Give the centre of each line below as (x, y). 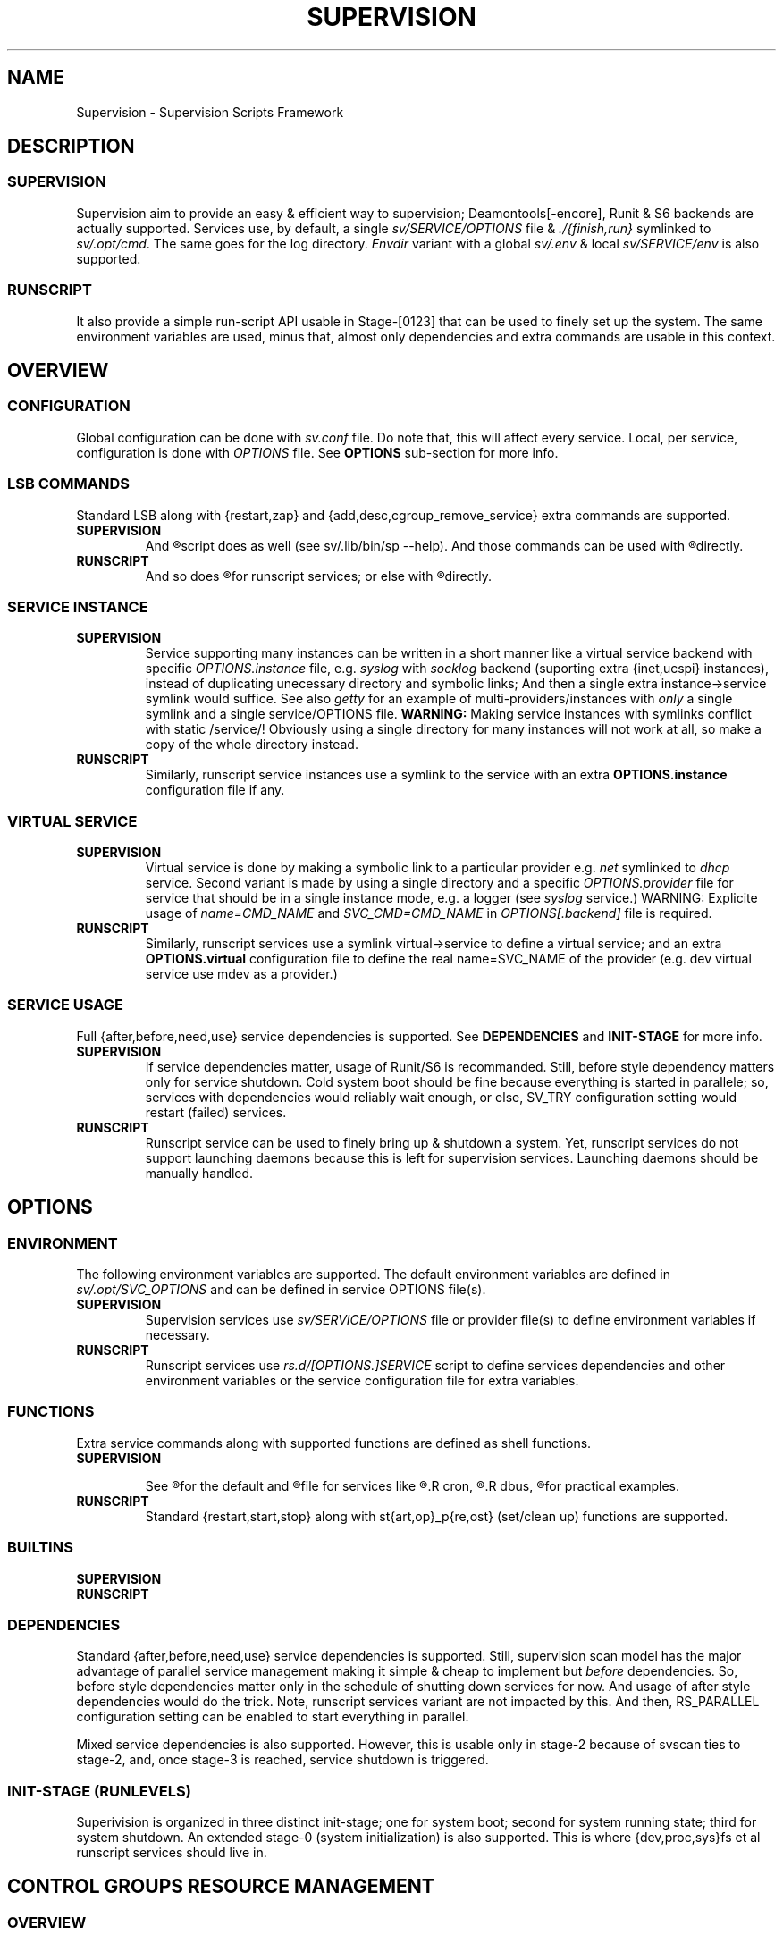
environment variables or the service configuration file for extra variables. (362, 1380)
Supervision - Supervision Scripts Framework (210, 112)
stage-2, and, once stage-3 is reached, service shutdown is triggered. (282, 1760)
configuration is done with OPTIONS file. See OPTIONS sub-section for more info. (317, 452)
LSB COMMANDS (69, 484)
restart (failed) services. (216, 1112)
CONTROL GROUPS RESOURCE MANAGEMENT (221, 1887)
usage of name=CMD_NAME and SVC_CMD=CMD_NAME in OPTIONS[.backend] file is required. (429, 913)
